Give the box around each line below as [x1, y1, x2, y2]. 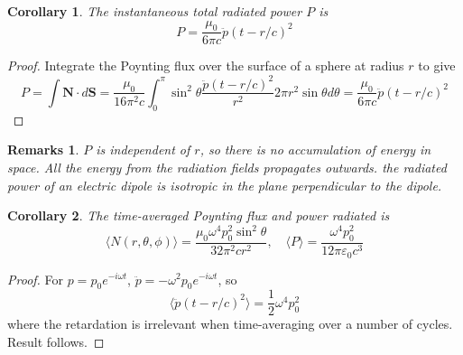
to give [418, 56, 456, 75]
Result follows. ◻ [7, 332, 105, 350]
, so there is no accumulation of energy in [199, 140, 431, 159]
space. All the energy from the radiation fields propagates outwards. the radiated [7, 157, 447, 176]
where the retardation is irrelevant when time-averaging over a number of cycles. [7, 314, 453, 333]
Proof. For [7, 269, 64, 288]
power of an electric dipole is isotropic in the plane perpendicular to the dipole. [7, 175, 442, 194]
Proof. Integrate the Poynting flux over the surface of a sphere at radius [7, 56, 404, 75]
